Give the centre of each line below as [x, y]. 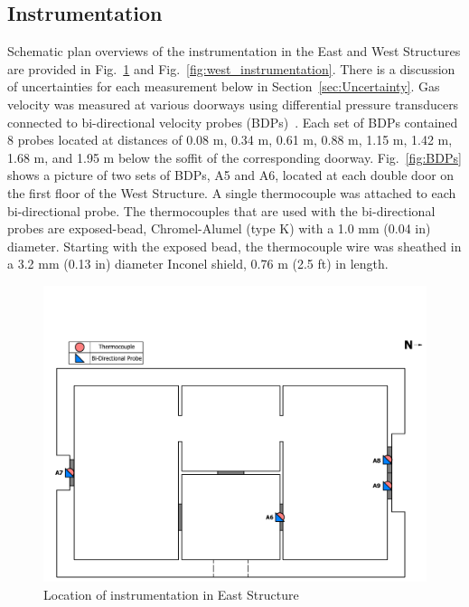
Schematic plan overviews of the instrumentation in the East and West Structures [234, 51]
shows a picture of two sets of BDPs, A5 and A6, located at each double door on [231, 175]
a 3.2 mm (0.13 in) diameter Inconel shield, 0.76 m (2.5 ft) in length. [198, 264]
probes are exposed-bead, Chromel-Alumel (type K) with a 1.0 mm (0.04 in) [219, 228]
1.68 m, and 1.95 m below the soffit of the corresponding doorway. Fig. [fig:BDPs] [234, 157]
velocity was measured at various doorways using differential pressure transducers [233, 104]
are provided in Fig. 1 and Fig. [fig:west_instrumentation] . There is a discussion [231, 68]
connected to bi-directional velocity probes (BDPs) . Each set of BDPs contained [233, 122]
